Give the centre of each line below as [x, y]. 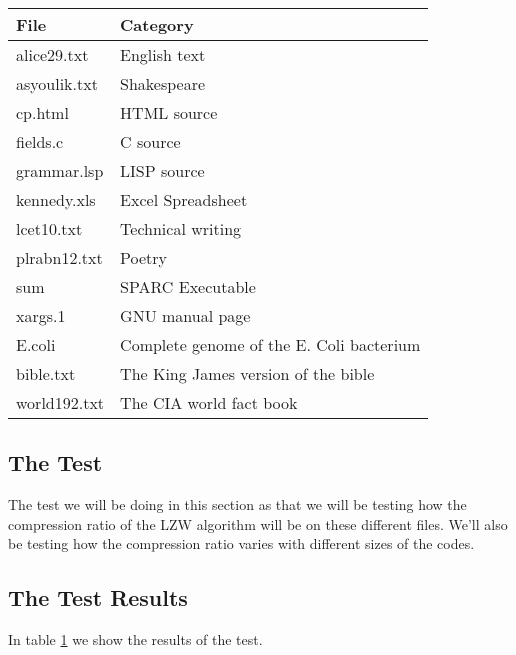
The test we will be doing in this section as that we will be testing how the [237, 504]
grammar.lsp [60, 170]
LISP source [162, 170]
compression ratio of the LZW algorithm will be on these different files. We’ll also [258, 523]
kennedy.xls [56, 199]
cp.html [42, 112]
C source [150, 141]
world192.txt [60, 402]
